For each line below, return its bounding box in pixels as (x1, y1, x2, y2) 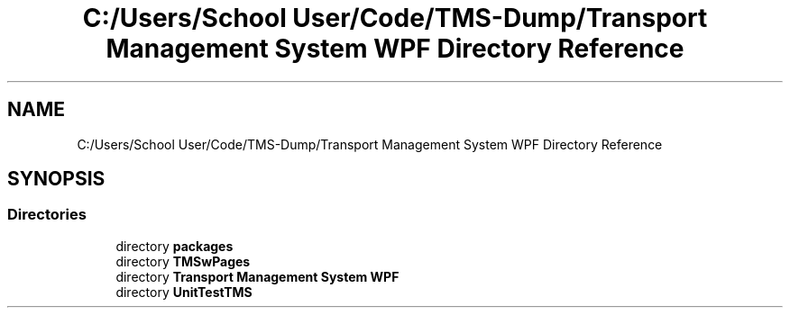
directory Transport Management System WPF (115, 268, 400, 284)
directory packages (115, 238, 234, 254)
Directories (7, 205, 87, 224)
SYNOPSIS (7, 167, 106, 191)
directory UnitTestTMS (115, 283, 253, 300)
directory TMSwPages (115, 253, 251, 269)
